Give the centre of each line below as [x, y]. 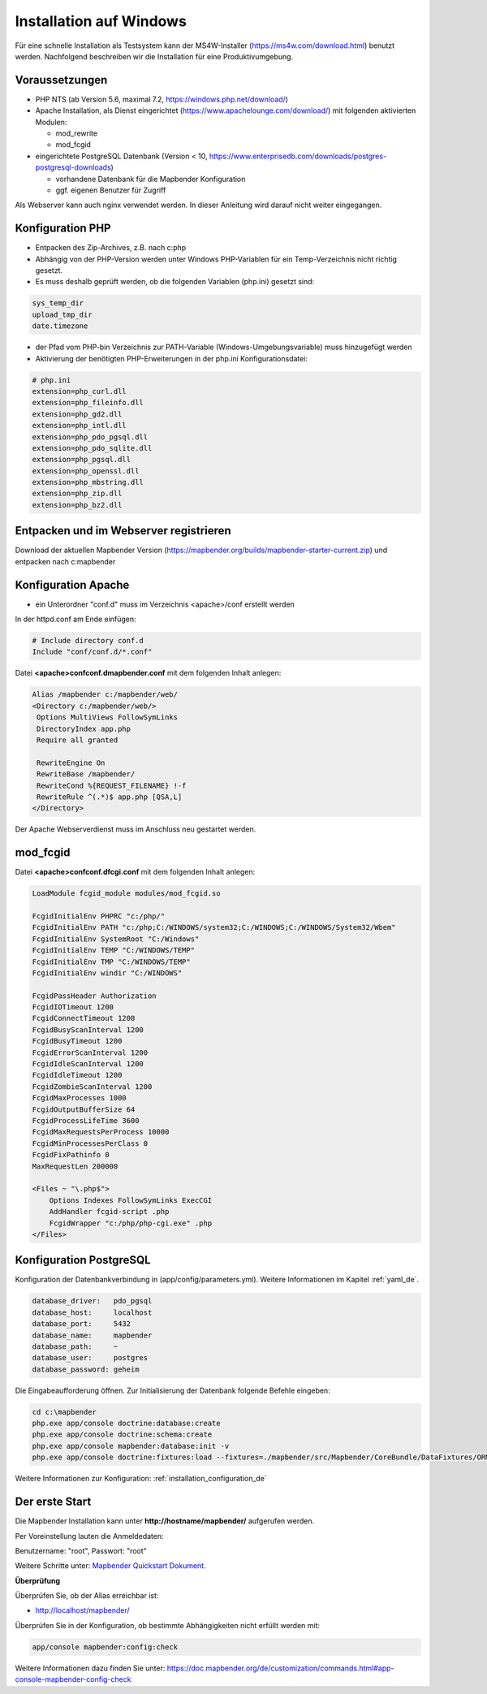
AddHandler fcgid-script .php [109, 1212]
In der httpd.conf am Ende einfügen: [76, 619]
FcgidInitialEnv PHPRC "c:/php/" [99, 916]
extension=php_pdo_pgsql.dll [90, 437]
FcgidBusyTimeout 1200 [77, 1041]
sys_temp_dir [58, 303]
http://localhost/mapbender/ [82, 1610]
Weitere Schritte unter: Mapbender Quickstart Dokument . [110, 1566]
